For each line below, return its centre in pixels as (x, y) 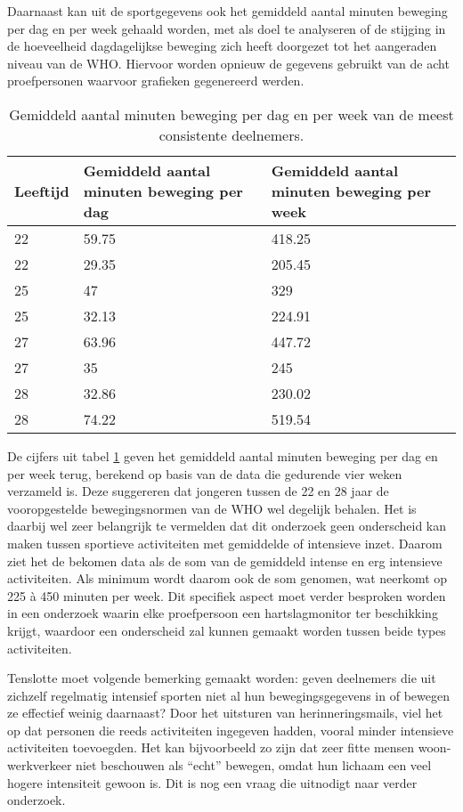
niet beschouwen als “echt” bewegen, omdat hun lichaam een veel (254, 765)
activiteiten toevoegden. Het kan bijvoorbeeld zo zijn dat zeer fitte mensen (211, 747)
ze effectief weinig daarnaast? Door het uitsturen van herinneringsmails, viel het (225, 713)
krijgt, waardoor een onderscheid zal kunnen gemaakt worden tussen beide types (227, 630)
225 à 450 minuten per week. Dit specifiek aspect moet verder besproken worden (227, 595)
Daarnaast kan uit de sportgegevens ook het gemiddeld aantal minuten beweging (227, 11)
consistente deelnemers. (231, 134)
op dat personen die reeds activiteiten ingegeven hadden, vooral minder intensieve (231, 730)
